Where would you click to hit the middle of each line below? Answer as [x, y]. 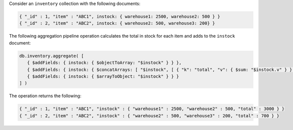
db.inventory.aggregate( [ [52, 56]
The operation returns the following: [45, 96]
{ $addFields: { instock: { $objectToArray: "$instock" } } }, [104, 63]
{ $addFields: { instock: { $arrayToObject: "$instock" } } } [103, 76]
